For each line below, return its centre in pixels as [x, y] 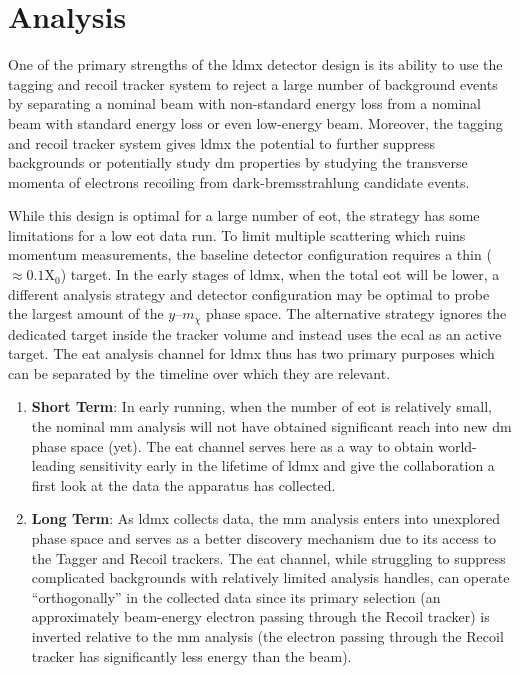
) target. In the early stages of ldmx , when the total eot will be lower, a [280, 274]
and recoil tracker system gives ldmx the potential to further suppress [221, 142]
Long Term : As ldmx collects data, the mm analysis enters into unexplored [266, 518]
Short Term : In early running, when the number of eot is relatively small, [262, 406]
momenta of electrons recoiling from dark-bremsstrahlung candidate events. [239, 181]
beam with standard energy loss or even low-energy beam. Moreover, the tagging [255, 122]
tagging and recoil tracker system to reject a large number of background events [253, 83]
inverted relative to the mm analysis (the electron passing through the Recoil [267, 636]
